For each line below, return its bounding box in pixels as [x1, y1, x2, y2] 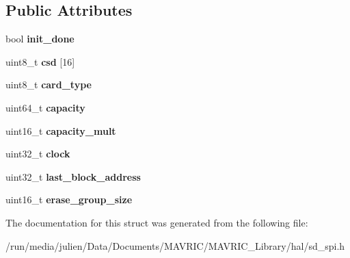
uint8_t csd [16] [5, 54, 75, 68]
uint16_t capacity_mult [5, 123, 116, 138]
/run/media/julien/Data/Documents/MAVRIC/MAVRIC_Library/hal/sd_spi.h [5, 238, 345, 253]
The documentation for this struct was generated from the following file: [5, 215, 308, 229]
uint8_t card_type [5, 77, 92, 92]
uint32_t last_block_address [5, 169, 141, 183]
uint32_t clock [5, 146, 70, 161]
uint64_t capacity [5, 100, 85, 114]
